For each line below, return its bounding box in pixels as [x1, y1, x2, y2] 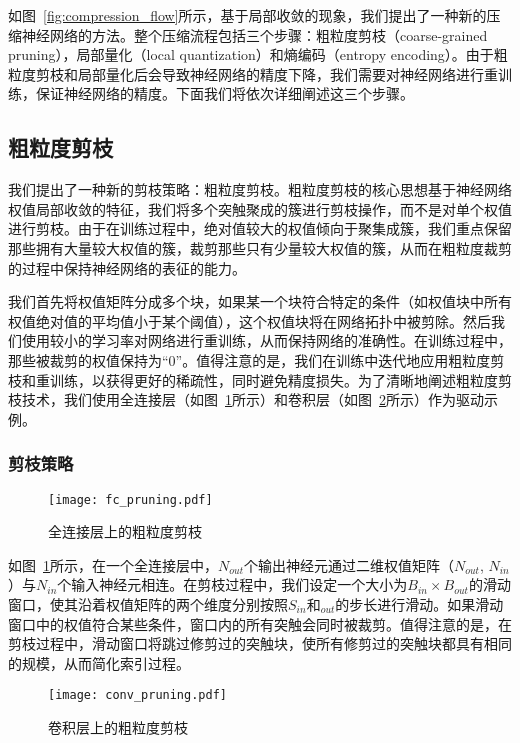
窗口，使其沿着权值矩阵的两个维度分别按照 [8, 593, 288, 614]
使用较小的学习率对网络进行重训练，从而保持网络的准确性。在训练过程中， [21, 330, 512, 351]
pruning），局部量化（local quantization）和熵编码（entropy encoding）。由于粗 [8, 44, 508, 65]
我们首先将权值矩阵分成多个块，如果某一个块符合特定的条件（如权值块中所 [8, 291, 498, 312]
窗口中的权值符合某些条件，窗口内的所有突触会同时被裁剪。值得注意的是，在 [8, 613, 512, 634]
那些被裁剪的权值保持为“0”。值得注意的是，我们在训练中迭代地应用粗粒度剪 [8, 349, 505, 370]
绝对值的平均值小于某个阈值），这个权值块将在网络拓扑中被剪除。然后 [35, 310, 491, 331]
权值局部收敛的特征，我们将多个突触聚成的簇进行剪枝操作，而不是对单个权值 [8, 198, 512, 219]
